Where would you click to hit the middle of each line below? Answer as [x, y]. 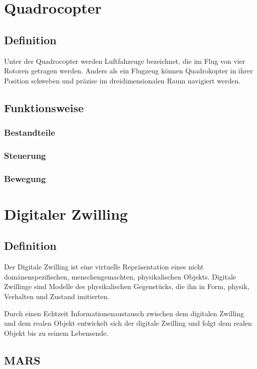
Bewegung [25, 178]
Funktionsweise [44, 107]
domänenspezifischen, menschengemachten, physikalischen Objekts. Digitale [120, 276]
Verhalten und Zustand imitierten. [57, 296]
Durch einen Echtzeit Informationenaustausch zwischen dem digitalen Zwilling [124, 313]
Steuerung [25, 155]
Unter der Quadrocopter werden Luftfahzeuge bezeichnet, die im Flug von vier [125, 61]
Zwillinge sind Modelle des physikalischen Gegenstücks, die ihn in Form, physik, [127, 286]
